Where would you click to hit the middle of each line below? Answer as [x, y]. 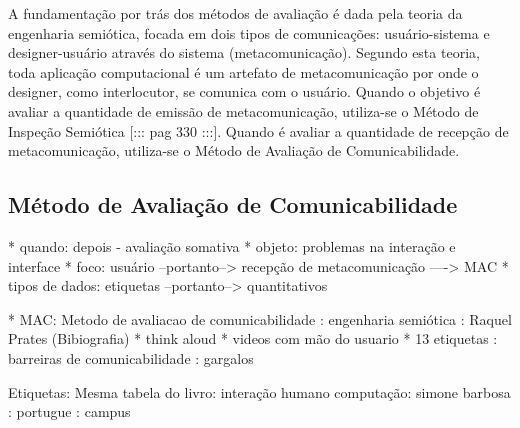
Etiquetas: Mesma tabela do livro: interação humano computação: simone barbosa [259, 391]
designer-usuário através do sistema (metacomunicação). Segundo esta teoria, [244, 52]
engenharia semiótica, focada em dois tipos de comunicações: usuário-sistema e [249, 32]
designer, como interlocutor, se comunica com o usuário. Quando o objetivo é [244, 91]
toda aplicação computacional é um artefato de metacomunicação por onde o [243, 71]
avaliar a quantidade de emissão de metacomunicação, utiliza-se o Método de [243, 110]
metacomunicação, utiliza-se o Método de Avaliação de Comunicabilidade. [234, 150]
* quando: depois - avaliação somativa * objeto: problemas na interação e [232, 245]
